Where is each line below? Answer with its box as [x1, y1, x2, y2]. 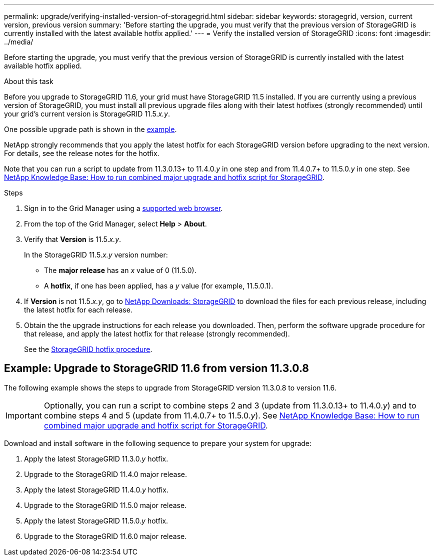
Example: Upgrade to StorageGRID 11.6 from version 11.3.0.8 [4, 362, 309, 375]
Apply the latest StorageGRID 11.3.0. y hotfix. [24, 454, 168, 463]
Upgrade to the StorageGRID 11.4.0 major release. [24, 469, 187, 478]
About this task [4, 77, 53, 85]
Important [5, 410, 42, 420]
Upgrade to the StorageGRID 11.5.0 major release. [24, 500, 187, 509]
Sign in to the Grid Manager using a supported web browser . [24, 204, 223, 212]
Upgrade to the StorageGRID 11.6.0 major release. [24, 531, 187, 540]
